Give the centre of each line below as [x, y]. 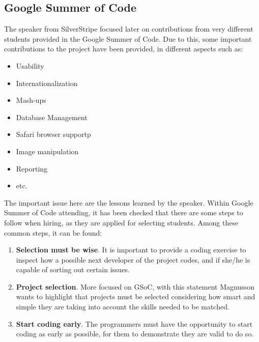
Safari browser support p [53, 134]
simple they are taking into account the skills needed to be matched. [123, 307]
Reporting [32, 168]
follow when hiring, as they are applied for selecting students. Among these [121, 222]
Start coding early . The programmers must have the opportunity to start [134, 323]
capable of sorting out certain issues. [73, 269]
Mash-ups [31, 100]
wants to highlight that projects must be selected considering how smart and [136, 296]
